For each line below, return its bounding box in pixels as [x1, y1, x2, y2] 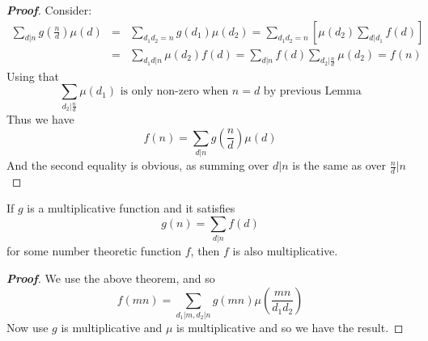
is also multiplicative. [232, 242, 338, 259]
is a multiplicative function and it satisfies [27, 200, 235, 217]
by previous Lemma [263, 86, 362, 98]
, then [190, 242, 220, 259]
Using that [6, 67, 60, 84]
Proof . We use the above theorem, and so [6, 269, 215, 286]
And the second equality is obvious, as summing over [6, 157, 269, 174]
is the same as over [292, 157, 386, 174]
